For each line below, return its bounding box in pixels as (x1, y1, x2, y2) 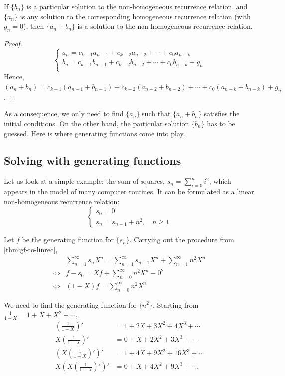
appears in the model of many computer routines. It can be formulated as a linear (4, 187, 254, 197)
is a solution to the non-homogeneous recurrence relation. (77, 21, 253, 31)
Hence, (4, 71, 24, 82)
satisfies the (204, 108, 240, 119)
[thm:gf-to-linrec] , (4, 244, 58, 254)
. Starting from (152, 299, 199, 310)
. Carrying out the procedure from (129, 234, 234, 245)
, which (209, 176, 231, 186)
